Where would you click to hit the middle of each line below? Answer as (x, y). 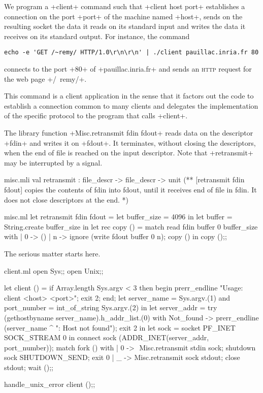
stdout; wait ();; (29, 367)
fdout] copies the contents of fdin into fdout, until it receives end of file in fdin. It (130, 189)
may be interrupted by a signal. (53, 162)
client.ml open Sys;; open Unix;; (54, 270)
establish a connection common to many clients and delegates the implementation (131, 105)
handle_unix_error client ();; (50, 384)
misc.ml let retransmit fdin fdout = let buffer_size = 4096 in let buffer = (118, 217)
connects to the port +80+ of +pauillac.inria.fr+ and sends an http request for (128, 69)
